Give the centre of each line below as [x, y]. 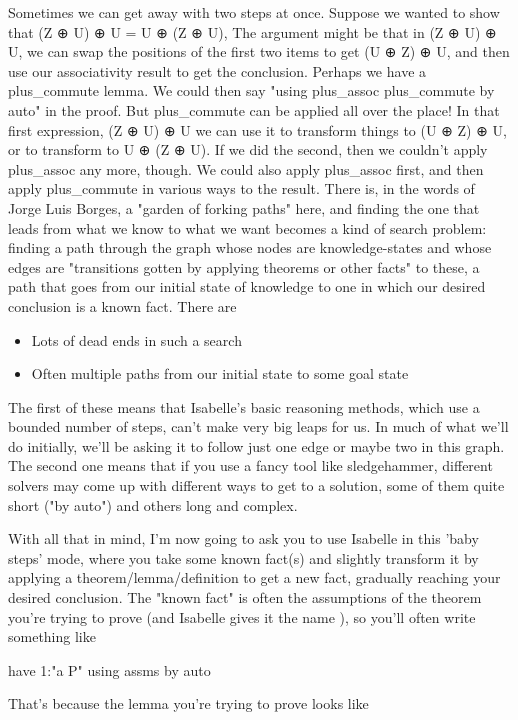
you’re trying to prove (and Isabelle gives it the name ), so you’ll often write [242, 616]
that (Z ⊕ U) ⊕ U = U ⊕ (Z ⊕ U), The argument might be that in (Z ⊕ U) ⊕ [252, 31]
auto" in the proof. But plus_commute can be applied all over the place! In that [254, 109]
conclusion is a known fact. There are [122, 305]
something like [52, 636]
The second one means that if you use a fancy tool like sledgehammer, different [250, 465]
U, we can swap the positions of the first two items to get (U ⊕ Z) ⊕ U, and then [259, 51]
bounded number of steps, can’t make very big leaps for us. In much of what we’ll [258, 426]
